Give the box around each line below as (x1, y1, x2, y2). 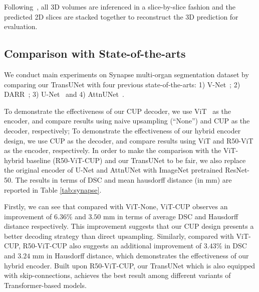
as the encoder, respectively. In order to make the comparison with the (4, 145, 221, 156)
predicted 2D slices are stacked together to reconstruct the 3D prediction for (4, 11, 238, 22)
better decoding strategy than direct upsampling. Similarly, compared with (4, 230, 234, 241)
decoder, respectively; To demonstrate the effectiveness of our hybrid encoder (4, 125, 241, 135)
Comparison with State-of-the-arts (4, 46, 186, 61)
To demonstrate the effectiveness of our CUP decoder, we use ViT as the (4, 105, 231, 116)
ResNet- (225, 165, 250, 175)
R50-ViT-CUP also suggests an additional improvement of (23, 240, 202, 251)
